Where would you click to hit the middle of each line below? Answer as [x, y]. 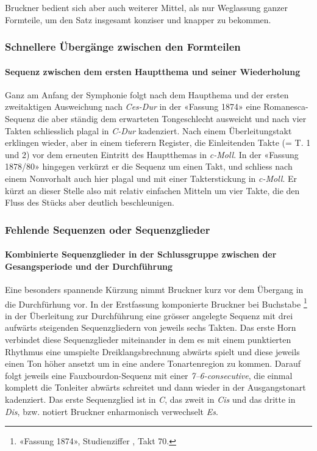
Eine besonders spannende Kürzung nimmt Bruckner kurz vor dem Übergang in [154, 289]
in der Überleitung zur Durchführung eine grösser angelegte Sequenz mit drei [149, 315]
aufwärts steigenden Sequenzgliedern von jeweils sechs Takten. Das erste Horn [151, 327]
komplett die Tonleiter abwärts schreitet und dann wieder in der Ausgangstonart [155, 387]
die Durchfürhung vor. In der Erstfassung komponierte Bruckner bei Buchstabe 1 [156, 303]
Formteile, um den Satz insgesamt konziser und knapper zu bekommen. [138, 19]
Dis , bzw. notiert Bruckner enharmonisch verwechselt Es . [112, 411]
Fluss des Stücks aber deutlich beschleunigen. [90, 202]
